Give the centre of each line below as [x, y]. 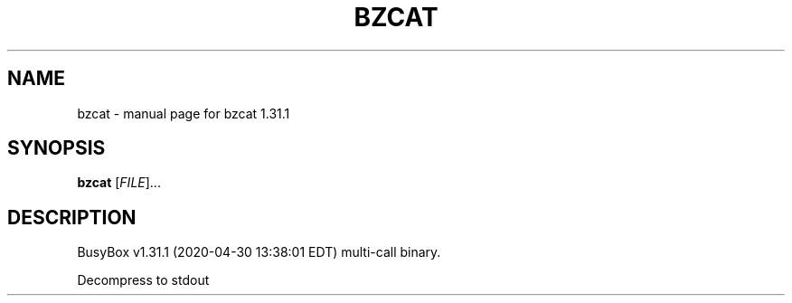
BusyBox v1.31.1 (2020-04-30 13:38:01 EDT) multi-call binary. [259, 252]
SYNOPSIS [57, 148]
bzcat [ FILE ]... [119, 183]
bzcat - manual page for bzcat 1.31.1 [184, 113]
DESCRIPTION [72, 217]
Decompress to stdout [143, 280]
